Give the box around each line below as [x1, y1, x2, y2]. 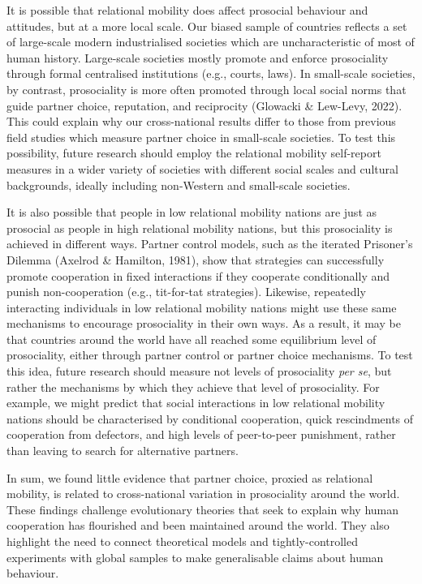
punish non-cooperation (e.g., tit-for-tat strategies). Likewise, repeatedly [6, 283, 366, 300]
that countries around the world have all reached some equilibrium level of [6, 330, 377, 347]
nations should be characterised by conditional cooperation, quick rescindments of [6, 410, 414, 427]
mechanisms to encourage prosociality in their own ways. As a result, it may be [6, 315, 401, 332]
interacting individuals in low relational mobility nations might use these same [6, 298, 397, 316]
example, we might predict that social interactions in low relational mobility [6, 394, 385, 411]
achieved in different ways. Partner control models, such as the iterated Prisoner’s [6, 235, 413, 252]
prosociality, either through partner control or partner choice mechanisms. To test [6, 346, 413, 363]
